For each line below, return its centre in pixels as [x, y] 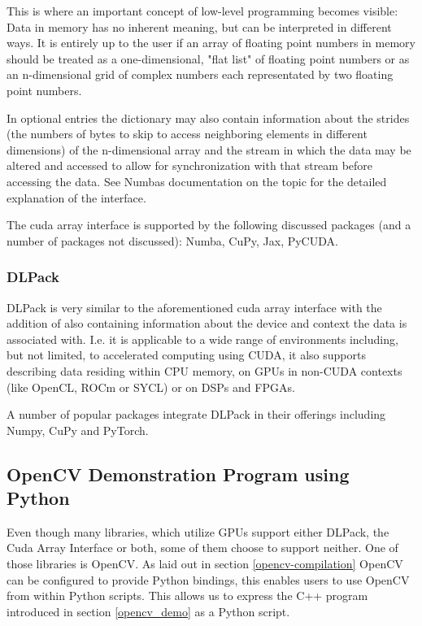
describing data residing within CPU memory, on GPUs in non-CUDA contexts [204, 370]
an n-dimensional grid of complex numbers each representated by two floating [200, 74]
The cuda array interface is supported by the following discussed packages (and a [209, 225]
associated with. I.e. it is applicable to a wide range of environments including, [202, 339]
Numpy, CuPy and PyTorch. [78, 430]
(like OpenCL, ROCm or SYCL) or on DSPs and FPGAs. [151, 387]
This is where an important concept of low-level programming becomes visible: [202, 11]
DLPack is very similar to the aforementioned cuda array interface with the [194, 307]
